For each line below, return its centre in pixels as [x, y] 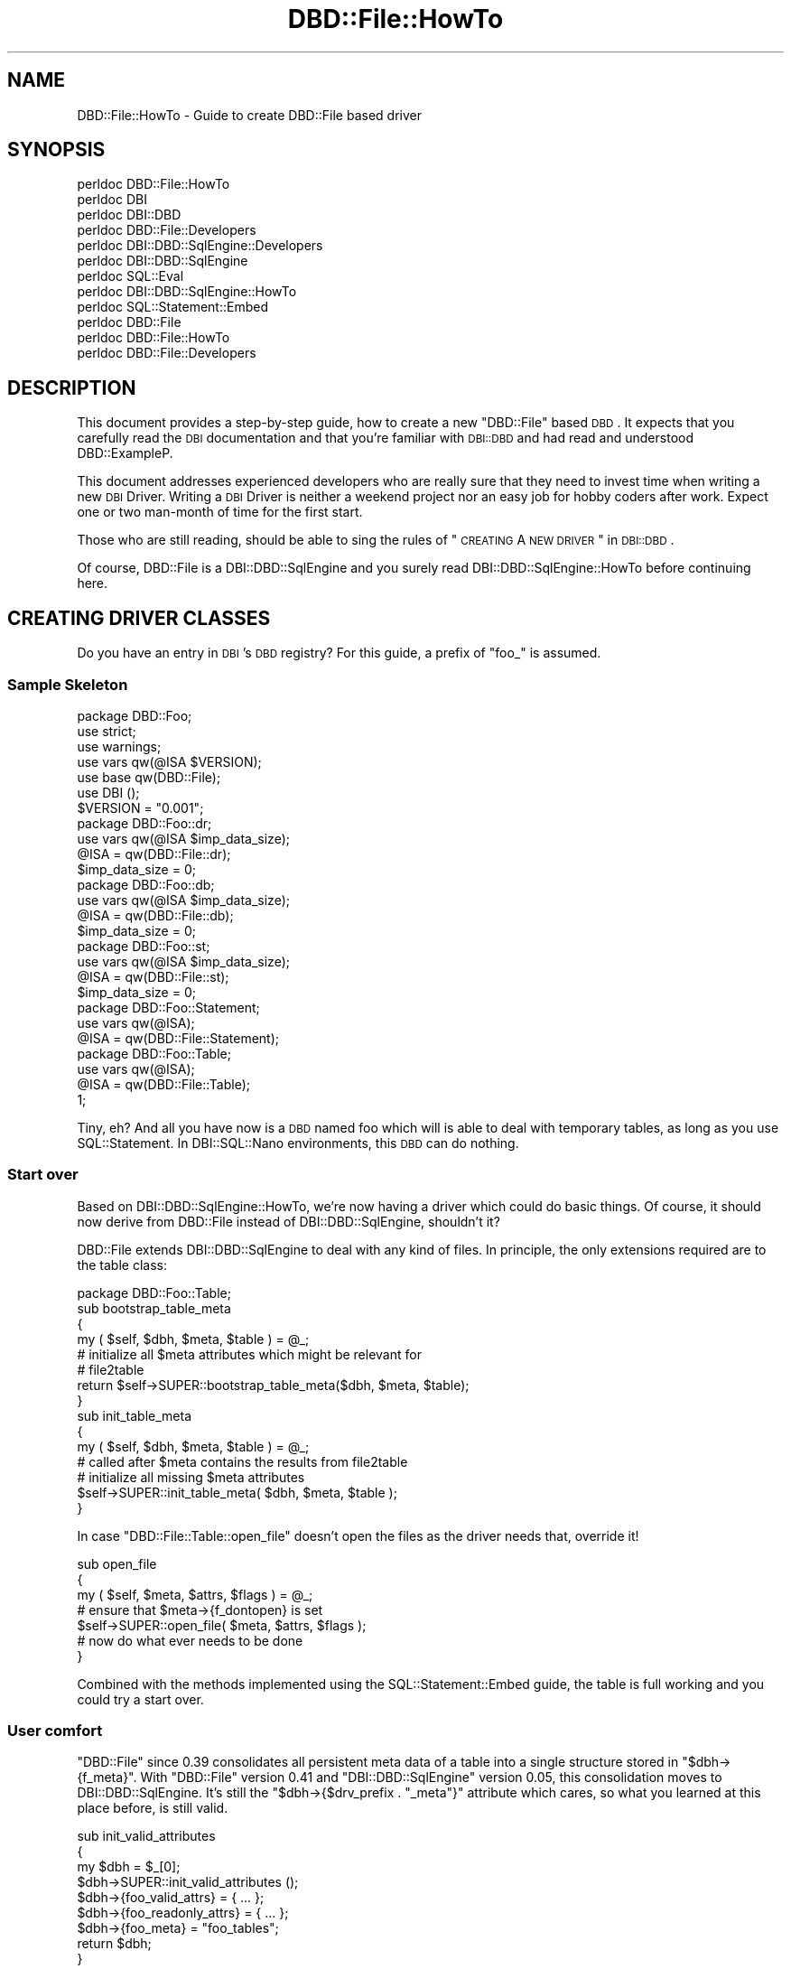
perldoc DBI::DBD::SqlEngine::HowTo [187, 292]
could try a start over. [140, 1699]
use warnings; [119, 746]
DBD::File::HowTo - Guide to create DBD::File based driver [249, 115]
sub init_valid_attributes [146, 1836]
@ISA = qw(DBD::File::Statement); [178, 1038]
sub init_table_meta [135, 1415]
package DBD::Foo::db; [146, 884]
